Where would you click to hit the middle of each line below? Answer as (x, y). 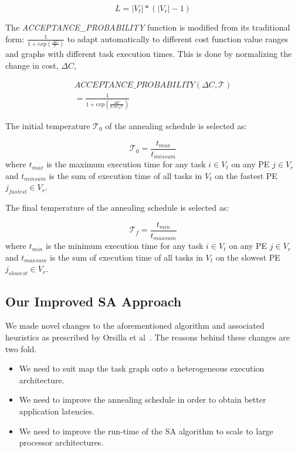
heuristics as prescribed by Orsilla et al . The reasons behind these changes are (148, 337)
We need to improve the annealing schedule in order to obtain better (143, 399)
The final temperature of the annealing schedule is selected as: (117, 208)
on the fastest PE (246, 175)
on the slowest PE (248, 257)
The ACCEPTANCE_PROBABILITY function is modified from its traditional (148, 27)
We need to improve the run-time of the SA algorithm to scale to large (146, 431)
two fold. (21, 348)
